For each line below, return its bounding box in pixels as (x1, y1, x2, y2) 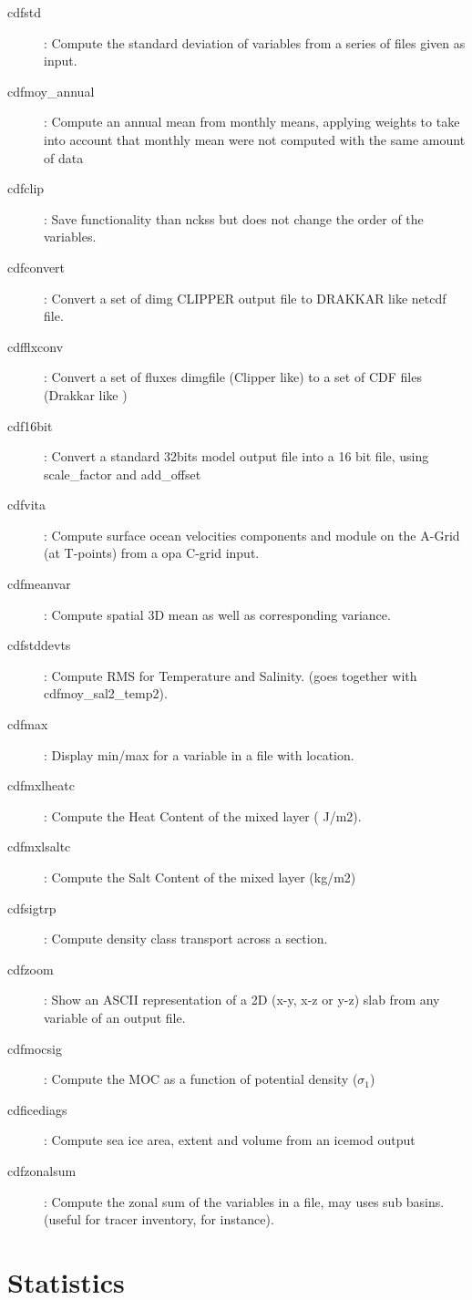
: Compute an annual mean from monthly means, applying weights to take (44, 112, 460, 131)
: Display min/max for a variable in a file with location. (44, 745, 354, 764)
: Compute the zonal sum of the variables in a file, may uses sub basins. (44, 1192, 445, 1211)
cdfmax (7, 715, 48, 734)
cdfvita (7, 495, 46, 514)
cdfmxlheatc (7, 776, 75, 795)
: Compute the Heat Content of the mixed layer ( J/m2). (44, 806, 362, 825)
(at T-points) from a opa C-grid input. (44, 543, 260, 562)
